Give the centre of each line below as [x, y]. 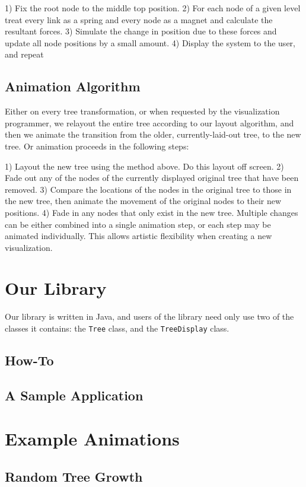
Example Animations [92, 439]
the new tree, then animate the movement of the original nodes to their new [143, 201]
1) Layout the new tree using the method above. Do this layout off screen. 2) [144, 166]
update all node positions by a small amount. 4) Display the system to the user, [150, 42]
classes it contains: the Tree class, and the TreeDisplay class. [117, 328]
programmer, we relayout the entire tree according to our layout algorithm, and [149, 122]
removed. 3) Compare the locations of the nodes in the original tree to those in [148, 189]
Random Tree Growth [74, 476]
